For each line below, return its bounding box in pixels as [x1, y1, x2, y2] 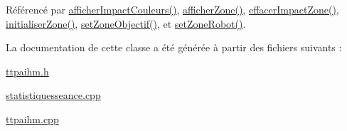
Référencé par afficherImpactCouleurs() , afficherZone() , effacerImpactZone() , [6, 2, 339, 16]
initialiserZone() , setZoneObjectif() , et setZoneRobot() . [6, 16, 246, 31]
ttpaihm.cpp [6, 111, 59, 126]
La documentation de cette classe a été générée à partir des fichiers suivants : [6, 40, 342, 55]
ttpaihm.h [6, 63, 49, 78]
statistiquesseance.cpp [6, 88, 101, 103]
